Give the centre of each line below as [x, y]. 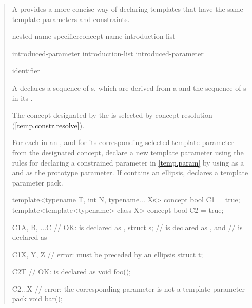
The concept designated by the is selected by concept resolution [112, 115]
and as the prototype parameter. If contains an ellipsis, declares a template [130, 172]
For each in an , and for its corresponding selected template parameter [123, 142]
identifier [26, 70]
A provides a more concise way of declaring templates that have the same [128, 9]
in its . [22, 98]
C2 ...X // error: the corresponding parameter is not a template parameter [128, 288]
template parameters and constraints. [71, 19]
